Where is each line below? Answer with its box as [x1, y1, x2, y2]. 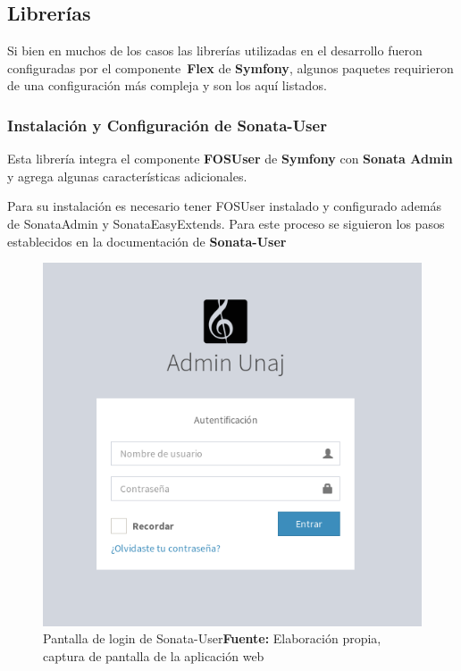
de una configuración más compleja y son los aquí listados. [7, 76, 327, 95]
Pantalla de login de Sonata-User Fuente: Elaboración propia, [43, 629, 381, 648]
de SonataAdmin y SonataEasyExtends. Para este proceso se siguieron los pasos [7, 214, 445, 232]
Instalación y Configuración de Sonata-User [7, 113, 327, 136]
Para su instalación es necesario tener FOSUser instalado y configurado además [7, 197, 442, 215]
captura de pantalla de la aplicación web [43, 646, 264, 665]
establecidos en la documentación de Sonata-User [7, 231, 287, 250]
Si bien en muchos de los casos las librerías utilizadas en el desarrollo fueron [7, 41, 423, 60]
